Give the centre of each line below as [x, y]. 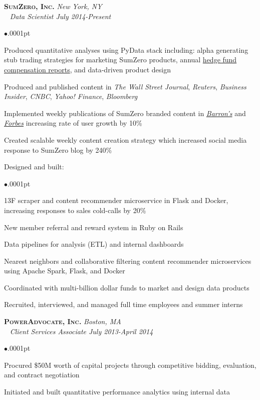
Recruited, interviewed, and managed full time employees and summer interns [123, 304]
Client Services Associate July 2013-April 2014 [81, 331]
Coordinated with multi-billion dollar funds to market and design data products [127, 287]
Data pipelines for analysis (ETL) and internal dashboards [94, 244]
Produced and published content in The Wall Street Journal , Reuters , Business [125, 86]
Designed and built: [34, 167]
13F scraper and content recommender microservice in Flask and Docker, [116, 200]
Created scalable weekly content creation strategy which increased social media [125, 139]
